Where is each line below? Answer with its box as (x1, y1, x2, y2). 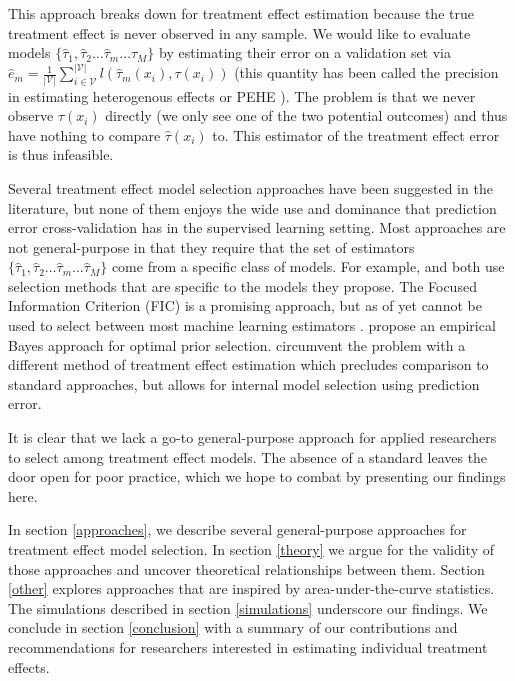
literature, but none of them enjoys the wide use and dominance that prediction (8, 197, 497, 218)
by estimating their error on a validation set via (159, 42, 452, 63)
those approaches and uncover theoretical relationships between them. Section (8, 558, 485, 579)
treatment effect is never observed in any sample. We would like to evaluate (8, 22, 471, 43)
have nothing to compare (8, 124, 161, 145)
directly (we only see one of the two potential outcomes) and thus (105, 105, 508, 126)
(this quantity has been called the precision (234, 62, 499, 83)
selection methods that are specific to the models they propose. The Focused (8, 275, 477, 296)
